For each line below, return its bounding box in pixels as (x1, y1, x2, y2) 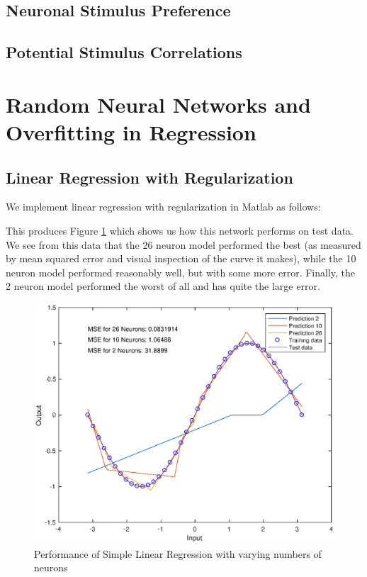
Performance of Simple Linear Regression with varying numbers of (34, 546, 322, 561)
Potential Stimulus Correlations (6, 41, 242, 63)
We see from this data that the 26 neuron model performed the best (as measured (6, 237, 361, 252)
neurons (34, 560, 68, 575)
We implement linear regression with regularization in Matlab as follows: (6, 199, 321, 214)
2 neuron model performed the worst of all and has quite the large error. (6, 279, 320, 293)
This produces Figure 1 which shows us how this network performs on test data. (6, 223, 354, 237)
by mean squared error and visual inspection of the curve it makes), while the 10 (6, 251, 356, 266)
